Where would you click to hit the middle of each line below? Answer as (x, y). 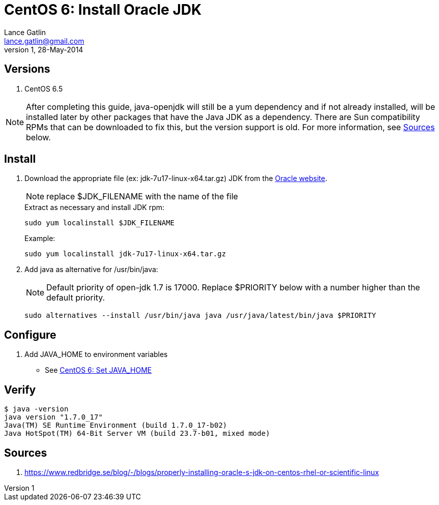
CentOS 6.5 (44, 88)
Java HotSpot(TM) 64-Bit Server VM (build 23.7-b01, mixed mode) (137, 434)
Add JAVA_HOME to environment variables (96, 354)
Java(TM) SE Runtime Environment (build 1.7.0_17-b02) (116, 425)
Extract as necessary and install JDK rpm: (94, 207)
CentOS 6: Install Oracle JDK (103, 10)
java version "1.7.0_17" (53, 417)
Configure (30, 335)
